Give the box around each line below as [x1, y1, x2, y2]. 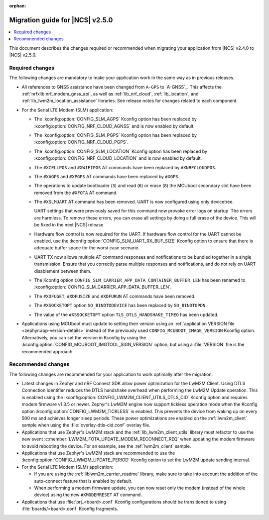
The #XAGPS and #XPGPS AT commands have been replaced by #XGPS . [34, 173, 180, 179]
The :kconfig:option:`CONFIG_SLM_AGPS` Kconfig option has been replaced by [34, 116, 197, 122]
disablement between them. [34, 268, 92, 274]
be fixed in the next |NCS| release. [34, 222, 105, 228]
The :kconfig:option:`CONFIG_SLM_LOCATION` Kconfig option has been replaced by [34, 148, 208, 154]
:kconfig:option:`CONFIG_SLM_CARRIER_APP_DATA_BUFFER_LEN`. [34, 284, 172, 290]
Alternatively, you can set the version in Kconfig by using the [21, 334, 146, 340]
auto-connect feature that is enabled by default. [34, 478, 133, 484]
